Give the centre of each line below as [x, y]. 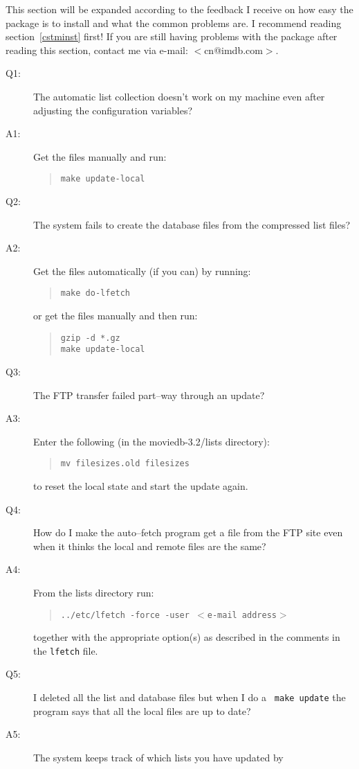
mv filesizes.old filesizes [125, 464]
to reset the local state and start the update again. [141, 485]
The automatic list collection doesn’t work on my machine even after [179, 96]
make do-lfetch [95, 293]
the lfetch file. [66, 650]
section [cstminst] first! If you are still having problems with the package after [172, 36]
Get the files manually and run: [100, 156]
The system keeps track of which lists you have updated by [158, 757]
